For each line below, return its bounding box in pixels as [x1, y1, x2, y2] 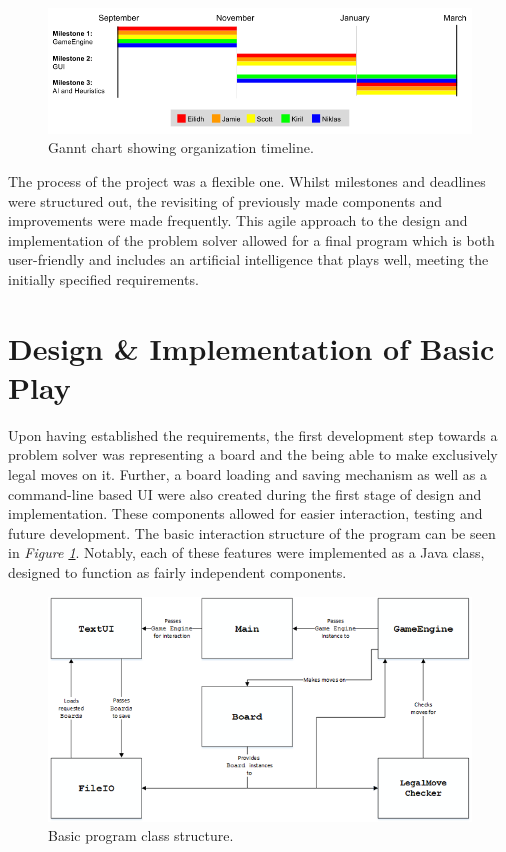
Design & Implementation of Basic [8, 327, 495, 368]
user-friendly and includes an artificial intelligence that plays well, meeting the [8, 249, 489, 270]
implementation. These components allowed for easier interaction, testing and [8, 503, 483, 524]
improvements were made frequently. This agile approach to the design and [8, 210, 468, 231]
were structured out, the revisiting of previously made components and [8, 190, 443, 211]
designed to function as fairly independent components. [8, 561, 347, 582]
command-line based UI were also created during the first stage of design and [8, 483, 482, 504]
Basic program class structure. [48, 825, 234, 846]
